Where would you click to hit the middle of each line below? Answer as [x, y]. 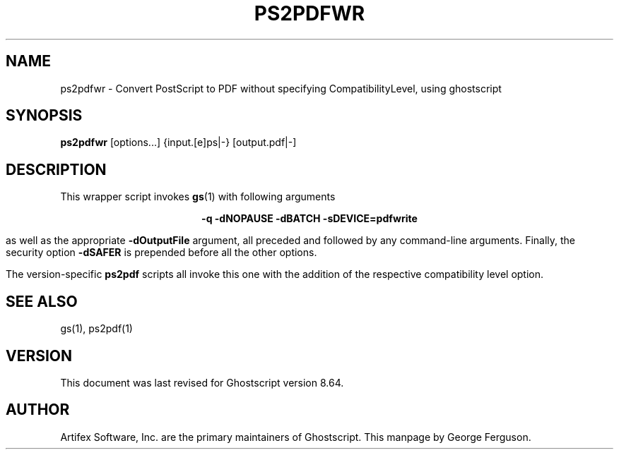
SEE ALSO [42, 301]
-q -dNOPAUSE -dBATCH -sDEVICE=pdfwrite [309, 219]
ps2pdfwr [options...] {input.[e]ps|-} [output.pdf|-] [178, 142]
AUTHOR [38, 410]
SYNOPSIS [44, 116]
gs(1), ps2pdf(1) [96, 329]
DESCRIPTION [56, 169]
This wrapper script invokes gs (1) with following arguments [198, 197]
